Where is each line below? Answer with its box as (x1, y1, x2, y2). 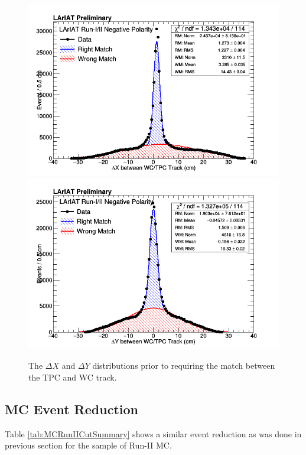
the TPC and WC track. (28, 371, 117, 383)
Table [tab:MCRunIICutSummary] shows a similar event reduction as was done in (5, 427, 302, 440)
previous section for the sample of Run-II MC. (5, 439, 172, 451)
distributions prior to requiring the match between (92, 359, 275, 372)
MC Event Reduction (5, 400, 138, 418)
